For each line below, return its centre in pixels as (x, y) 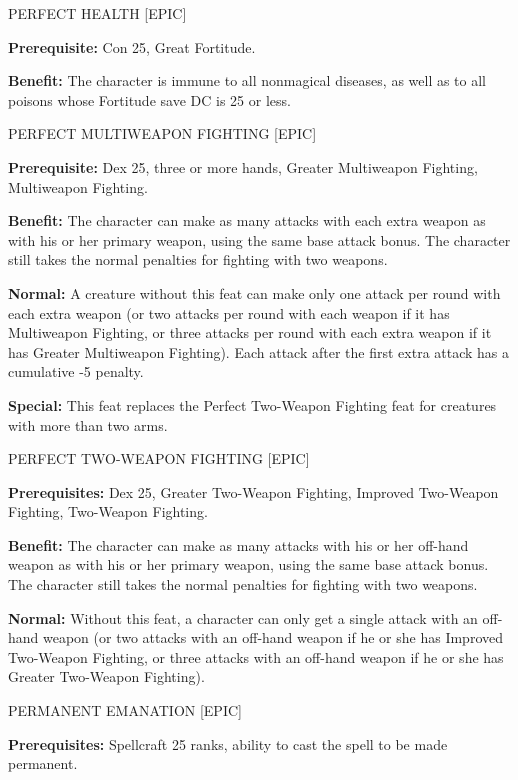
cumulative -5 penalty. (76, 371)
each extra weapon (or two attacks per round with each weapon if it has (229, 312)
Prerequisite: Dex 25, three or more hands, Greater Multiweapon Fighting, (243, 166)
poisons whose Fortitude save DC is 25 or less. (149, 99)
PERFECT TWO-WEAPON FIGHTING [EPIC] (159, 458)
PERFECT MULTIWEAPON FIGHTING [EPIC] (162, 133)
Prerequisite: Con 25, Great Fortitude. (132, 46)
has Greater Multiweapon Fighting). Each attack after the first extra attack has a (259, 351)
